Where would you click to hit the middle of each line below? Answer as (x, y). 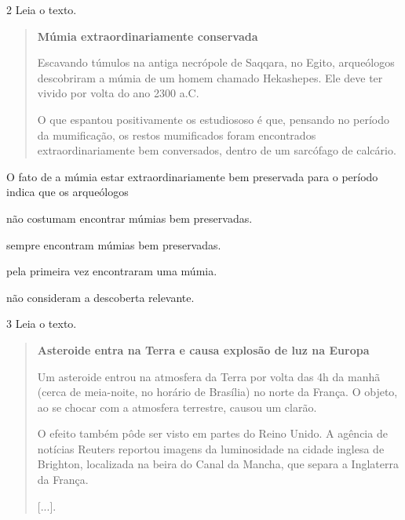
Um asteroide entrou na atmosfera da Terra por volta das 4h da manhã (209, 376)
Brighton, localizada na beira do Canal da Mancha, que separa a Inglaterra (218, 464)
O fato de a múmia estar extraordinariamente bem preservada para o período (192, 176)
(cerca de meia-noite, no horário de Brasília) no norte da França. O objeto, (217, 392)
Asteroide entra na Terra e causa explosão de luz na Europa (203, 349)
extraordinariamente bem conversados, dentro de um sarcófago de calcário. (217, 150)
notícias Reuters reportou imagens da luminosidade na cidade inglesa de (211, 448)
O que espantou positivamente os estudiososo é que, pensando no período (213, 119)
